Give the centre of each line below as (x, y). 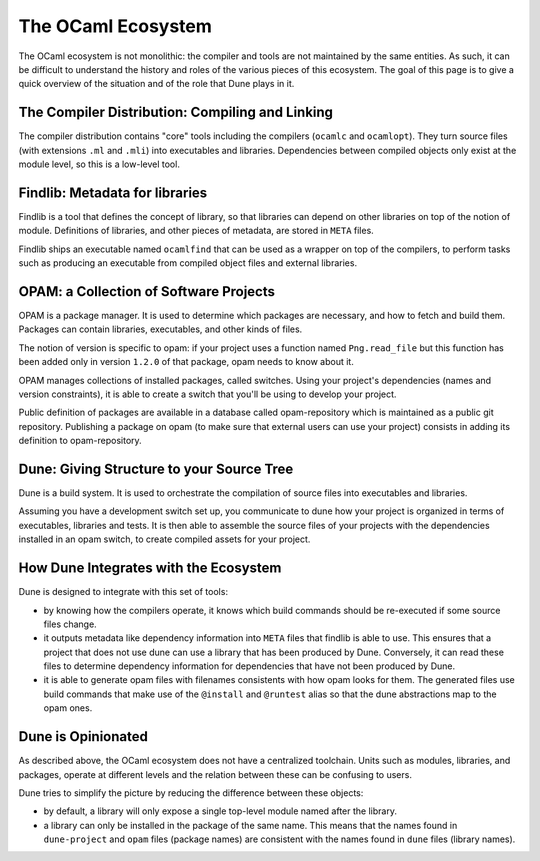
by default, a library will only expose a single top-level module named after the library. (220, 811)
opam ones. (68, 708)
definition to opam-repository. (80, 441)
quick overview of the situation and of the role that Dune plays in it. (156, 84)
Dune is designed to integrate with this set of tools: (123, 592)
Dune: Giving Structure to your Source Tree (156, 468)
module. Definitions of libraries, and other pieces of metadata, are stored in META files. (196, 231)
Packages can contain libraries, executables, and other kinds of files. (160, 329)
